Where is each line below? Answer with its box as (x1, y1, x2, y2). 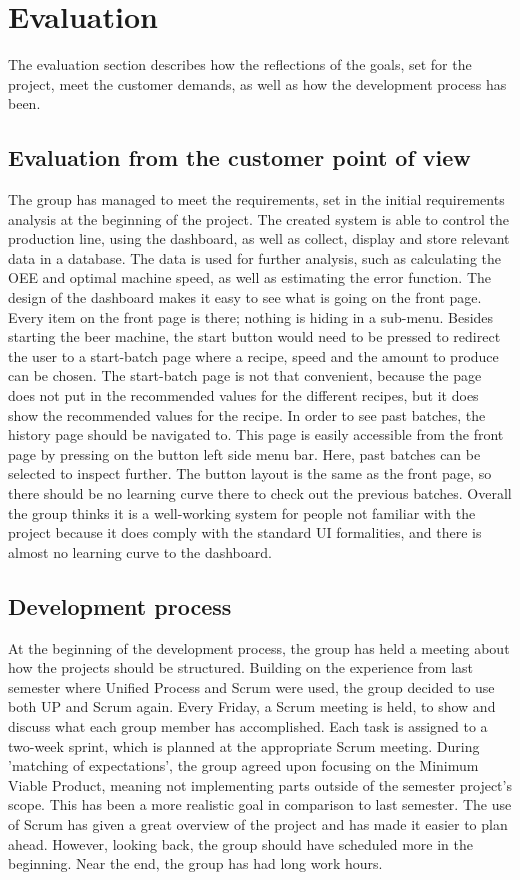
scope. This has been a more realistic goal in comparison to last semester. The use (8, 794, 512, 815)
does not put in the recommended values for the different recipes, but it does (8, 385, 479, 406)
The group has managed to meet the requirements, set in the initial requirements (8, 189, 505, 210)
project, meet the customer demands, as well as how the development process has (8, 73, 507, 94)
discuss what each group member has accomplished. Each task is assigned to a (8, 715, 488, 736)
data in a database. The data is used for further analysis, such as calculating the (8, 247, 501, 268)
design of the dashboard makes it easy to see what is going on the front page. (8, 287, 482, 308)
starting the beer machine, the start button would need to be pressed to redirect (8, 326, 501, 347)
